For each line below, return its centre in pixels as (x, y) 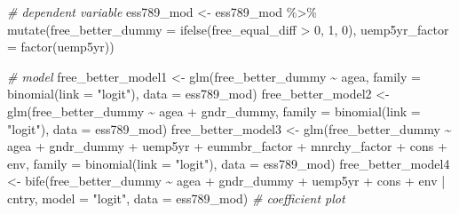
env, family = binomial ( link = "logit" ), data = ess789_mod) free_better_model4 (229, 163)
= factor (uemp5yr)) (61, 47)
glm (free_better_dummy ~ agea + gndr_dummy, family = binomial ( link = (214, 111)
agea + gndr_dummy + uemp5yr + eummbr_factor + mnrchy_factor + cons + (227, 146)
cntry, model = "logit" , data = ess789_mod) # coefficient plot (176, 198)
